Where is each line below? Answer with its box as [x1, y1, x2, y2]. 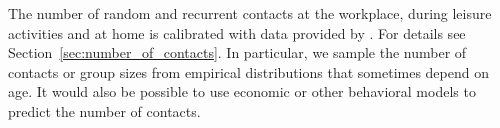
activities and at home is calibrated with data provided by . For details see [8, 22, 466, 43]
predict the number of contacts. [8, 100, 201, 121]
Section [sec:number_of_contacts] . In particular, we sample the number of [8, 42, 467, 63]
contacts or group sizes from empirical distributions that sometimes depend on [8, 61, 489, 82]
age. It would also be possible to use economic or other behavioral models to [8, 81, 476, 102]
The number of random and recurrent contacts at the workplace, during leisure [8, 3, 492, 23]
